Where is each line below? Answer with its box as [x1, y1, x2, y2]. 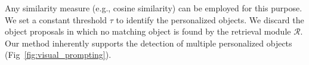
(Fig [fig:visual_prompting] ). [5, 48, 112, 61]
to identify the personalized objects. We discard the [116, 13, 304, 26]
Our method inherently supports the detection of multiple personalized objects [5, 36, 292, 49]
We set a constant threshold [5, 13, 107, 26]
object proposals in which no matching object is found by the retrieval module [5, 25, 291, 38]
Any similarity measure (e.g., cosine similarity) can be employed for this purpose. [5, 2, 302, 14]
